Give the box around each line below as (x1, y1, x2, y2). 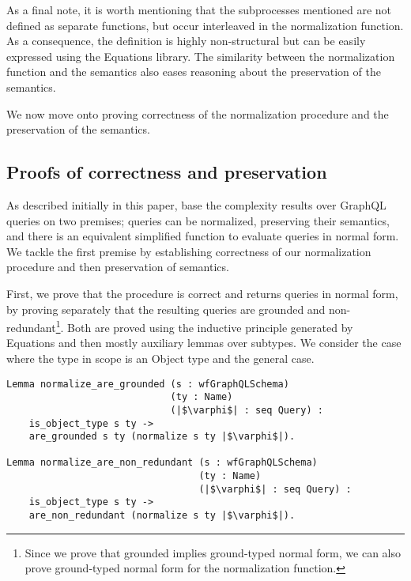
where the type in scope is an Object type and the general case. (6, 349, 315, 366)
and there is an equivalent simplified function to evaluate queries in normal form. (6, 228, 399, 244)
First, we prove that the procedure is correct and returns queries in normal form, (6, 285, 398, 301)
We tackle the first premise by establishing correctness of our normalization (6, 243, 371, 259)
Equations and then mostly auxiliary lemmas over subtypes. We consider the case (6, 334, 402, 351)
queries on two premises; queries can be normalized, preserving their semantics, (6, 212, 390, 228)
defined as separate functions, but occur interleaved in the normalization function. (6, 17, 404, 33)
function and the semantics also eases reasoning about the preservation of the (6, 63, 381, 80)
